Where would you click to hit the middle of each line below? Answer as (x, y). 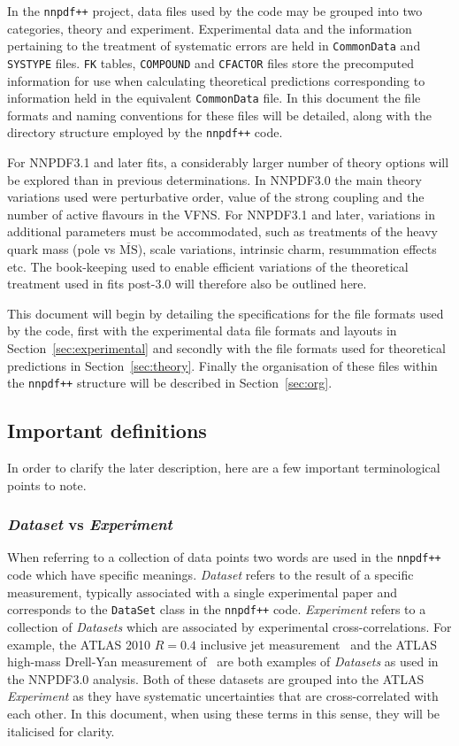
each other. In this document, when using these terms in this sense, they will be (224, 713)
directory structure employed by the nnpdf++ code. (145, 132)
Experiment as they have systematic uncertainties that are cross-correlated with (223, 696)
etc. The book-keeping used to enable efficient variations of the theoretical (208, 266)
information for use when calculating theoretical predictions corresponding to (216, 80)
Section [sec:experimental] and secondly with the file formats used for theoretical (226, 348)
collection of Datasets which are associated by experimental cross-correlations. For (229, 626)
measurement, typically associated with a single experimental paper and (203, 592)
